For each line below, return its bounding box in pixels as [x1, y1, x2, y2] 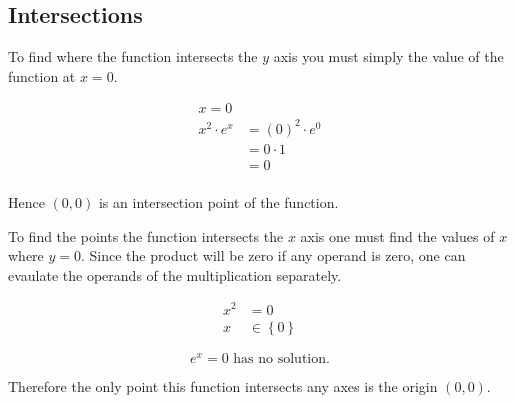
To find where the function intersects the [8, 46, 258, 67]
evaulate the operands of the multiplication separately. [8, 264, 342, 285]
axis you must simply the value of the [273, 46, 504, 67]
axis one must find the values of [300, 225, 495, 246]
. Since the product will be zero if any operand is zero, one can [81, 245, 466, 266]
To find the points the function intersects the [8, 225, 284, 246]
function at [8, 65, 76, 86]
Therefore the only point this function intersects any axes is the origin [8, 375, 438, 396]
